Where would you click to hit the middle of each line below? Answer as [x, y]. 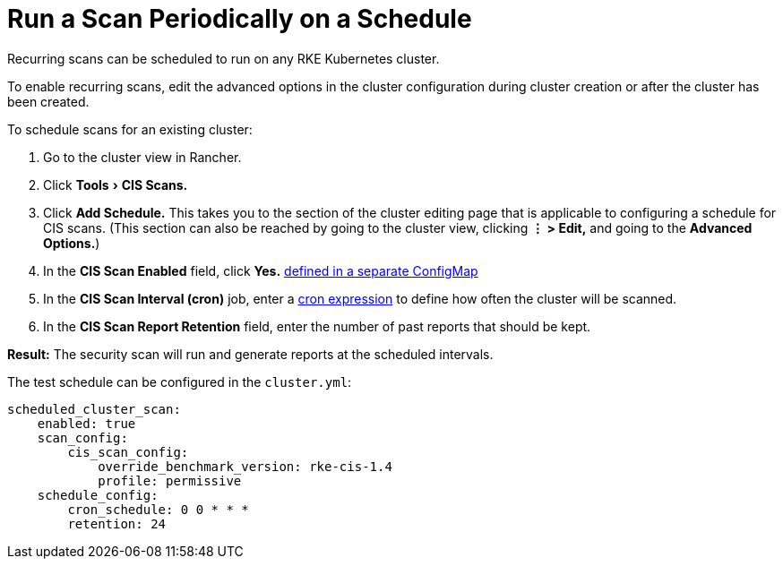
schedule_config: [98, 495]
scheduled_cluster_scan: [94, 409]
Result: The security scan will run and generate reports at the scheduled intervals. [250, 354]
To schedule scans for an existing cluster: [130, 129]
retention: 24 [117, 523]
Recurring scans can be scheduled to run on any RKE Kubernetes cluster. [224, 58]
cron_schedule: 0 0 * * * [158, 509]
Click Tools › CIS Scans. [116, 184]
